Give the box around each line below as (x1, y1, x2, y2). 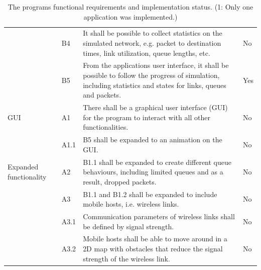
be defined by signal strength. (83, 221, 174, 231)
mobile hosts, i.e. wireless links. (83, 199, 179, 209)
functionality (8, 171, 47, 182)
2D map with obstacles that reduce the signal (83, 243, 223, 254)
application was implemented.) (83, 11, 178, 22)
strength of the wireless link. (83, 253, 170, 263)
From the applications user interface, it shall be (83, 60, 229, 70)
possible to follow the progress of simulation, (83, 70, 220, 80)
